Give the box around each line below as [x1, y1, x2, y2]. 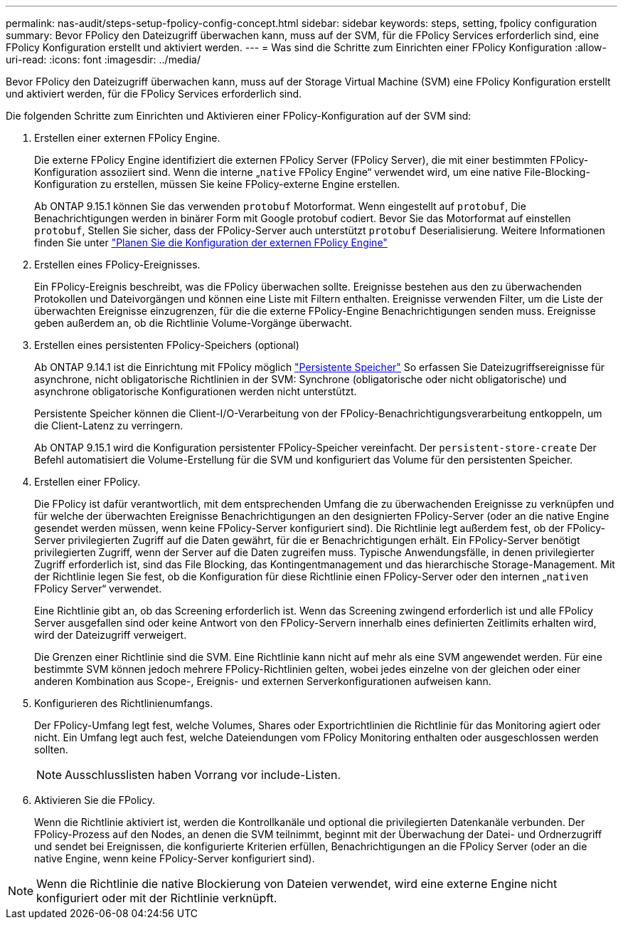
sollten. [34, 743, 68, 756]
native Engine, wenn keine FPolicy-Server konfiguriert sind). [34, 852, 315, 864]
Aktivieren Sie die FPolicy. [34, 794, 155, 806]
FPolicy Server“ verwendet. [34, 582, 162, 595]
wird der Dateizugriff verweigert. [34, 629, 187, 641]
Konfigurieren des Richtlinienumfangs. [34, 697, 213, 709]
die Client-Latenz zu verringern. [34, 419, 183, 432]
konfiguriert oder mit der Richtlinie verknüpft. [36, 891, 277, 905]
